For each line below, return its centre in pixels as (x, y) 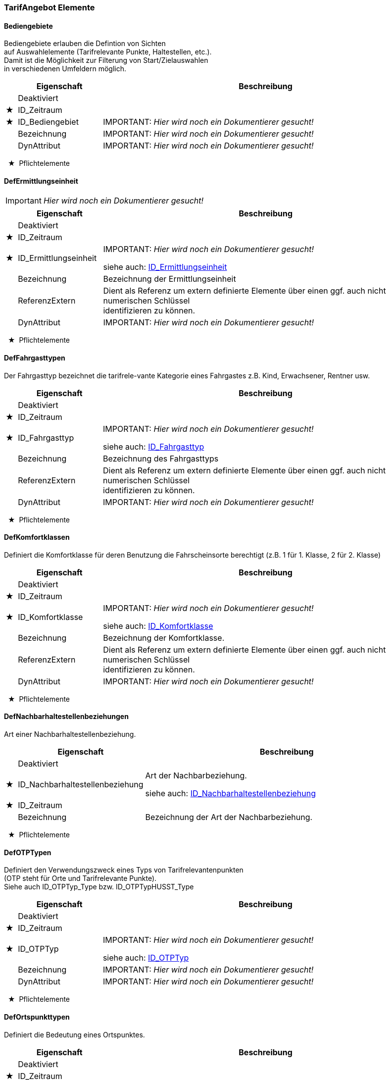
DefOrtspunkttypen (37, 1017)
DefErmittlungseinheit (41, 181)
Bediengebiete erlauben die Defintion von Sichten (85, 44)
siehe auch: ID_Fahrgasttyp (154, 446)
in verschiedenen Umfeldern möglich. (65, 69)
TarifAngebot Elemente (49, 7)
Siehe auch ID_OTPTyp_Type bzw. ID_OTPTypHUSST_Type (99, 887)
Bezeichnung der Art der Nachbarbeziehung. (229, 817)
